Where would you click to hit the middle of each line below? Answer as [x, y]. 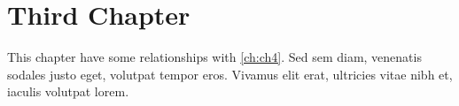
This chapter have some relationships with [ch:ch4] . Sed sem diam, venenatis [214, 57]
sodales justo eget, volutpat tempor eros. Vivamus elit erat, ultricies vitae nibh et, [230, 74]
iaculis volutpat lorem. [68, 91]
